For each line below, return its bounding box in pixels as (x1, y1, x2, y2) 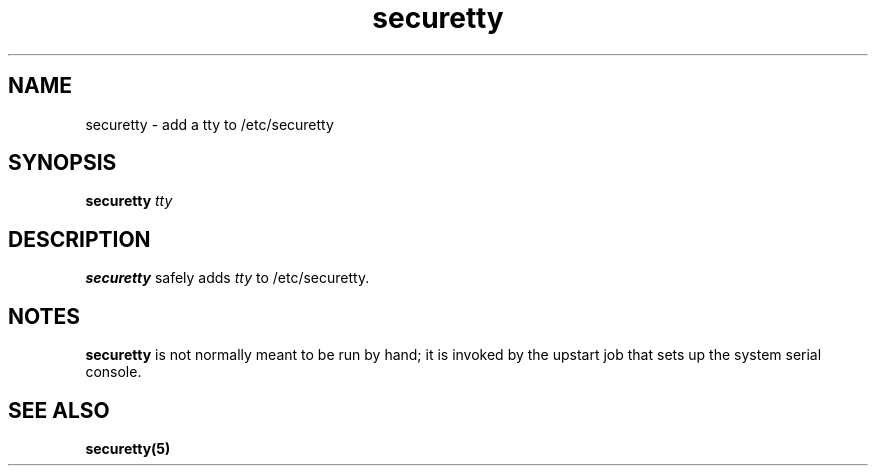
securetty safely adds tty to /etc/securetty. (85, 269, 370, 287)
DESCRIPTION (8, 226, 151, 252)
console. (85, 363, 142, 381)
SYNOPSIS (8, 150, 117, 176)
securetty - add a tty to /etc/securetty (85, 115, 334, 133)
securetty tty (85, 192, 173, 210)
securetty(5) (85, 439, 171, 457)
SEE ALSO (8, 397, 110, 423)
